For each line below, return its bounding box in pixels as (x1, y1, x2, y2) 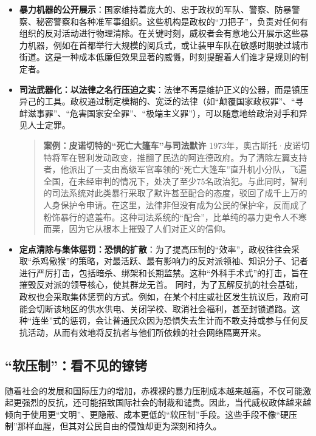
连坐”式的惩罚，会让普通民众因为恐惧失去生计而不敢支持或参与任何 (32, 314, 300, 327)
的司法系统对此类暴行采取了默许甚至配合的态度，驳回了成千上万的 (43, 186, 307, 199)
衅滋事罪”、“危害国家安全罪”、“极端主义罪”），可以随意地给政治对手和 (19, 106, 299, 119)
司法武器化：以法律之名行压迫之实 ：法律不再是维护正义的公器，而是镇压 (19, 83, 309, 95)
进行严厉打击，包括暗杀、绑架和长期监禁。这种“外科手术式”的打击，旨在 (19, 266, 309, 279)
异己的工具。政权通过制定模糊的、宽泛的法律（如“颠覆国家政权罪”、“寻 (19, 95, 304, 107)
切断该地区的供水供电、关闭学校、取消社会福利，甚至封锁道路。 (36, 302, 292, 315)
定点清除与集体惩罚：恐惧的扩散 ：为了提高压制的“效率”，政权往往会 (19, 242, 292, 255)
